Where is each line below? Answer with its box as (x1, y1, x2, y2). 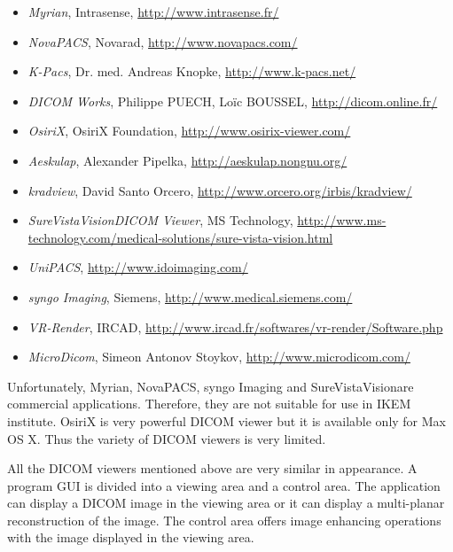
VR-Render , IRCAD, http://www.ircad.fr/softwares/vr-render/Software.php (27, 317, 443, 336)
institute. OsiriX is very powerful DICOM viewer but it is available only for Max (7, 411, 446, 430)
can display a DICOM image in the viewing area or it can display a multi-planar (7, 494, 445, 512)
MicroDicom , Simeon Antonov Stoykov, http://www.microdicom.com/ (27, 347, 410, 366)
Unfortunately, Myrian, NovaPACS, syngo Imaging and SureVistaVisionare (7, 377, 414, 395)
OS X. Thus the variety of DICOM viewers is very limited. (7, 429, 326, 447)
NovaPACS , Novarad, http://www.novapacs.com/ (27, 32, 298, 51)
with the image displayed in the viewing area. (7, 528, 254, 547)
